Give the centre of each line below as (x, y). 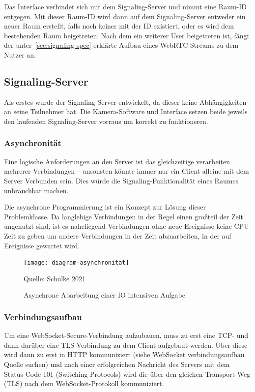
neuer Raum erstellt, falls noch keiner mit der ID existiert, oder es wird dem (119, 26)
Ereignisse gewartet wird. (42, 245)
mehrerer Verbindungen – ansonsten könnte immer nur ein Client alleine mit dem (127, 171)
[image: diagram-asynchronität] (76, 263)
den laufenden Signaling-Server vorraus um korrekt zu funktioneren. (106, 121)
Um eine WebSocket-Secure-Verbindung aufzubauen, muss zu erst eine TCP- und (126, 335)
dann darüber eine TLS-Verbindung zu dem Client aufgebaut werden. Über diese (126, 345)
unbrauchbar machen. (36, 190)
